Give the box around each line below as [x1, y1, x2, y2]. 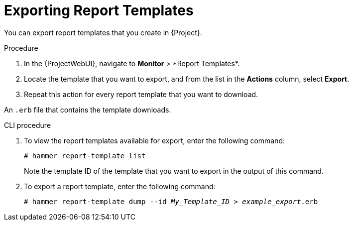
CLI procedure [4, 120, 51, 129]
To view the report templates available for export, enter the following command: [24, 136, 285, 145]
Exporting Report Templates [4, 2, 194, 19]
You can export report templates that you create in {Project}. [4, 28, 202, 37]
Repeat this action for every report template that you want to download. [24, 90, 258, 99]
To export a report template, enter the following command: [24, 182, 216, 191]
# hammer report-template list [24, 151, 146, 160]
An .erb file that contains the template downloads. [4, 105, 171, 114]
